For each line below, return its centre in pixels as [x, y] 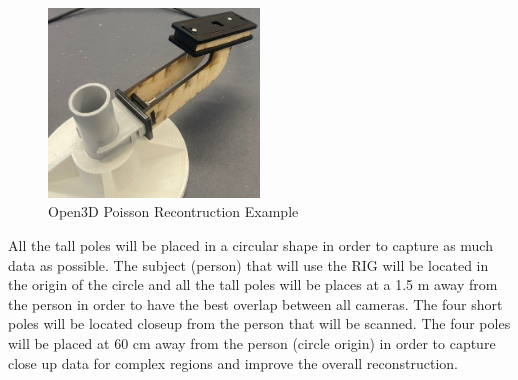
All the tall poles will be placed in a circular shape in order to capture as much [250, 245]
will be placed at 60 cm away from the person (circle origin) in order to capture [252, 343]
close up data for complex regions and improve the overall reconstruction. [233, 362]
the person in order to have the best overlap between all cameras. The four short [255, 303]
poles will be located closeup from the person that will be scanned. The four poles [259, 323]
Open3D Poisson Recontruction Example [173, 211]
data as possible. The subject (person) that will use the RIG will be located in [248, 264]
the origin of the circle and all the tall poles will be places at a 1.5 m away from [253, 284]
